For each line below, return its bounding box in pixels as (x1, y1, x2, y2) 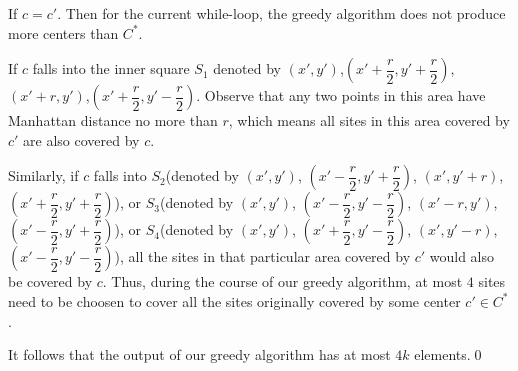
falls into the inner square (32, 58, 190, 79)
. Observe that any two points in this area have (196, 85, 486, 106)
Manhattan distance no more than (8, 110, 218, 131)
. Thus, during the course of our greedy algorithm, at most (102, 271, 463, 292)
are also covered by (23, 129, 140, 150)
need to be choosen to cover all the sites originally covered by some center (8, 290, 461, 311)
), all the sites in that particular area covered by (114, 246, 411, 267)
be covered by (8, 271, 93, 292)
